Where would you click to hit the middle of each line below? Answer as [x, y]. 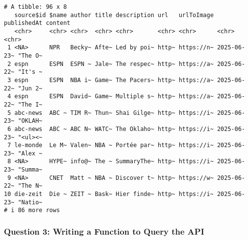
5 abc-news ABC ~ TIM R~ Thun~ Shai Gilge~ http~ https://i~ [111, 113]
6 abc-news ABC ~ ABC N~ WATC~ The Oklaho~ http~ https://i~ [111, 129]
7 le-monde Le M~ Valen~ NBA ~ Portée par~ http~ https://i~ [111, 145]
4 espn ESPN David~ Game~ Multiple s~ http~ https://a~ [111, 97]
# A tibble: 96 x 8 [35, 7]
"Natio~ [30, 202]
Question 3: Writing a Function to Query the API [104, 231]
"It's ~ [30, 72]
